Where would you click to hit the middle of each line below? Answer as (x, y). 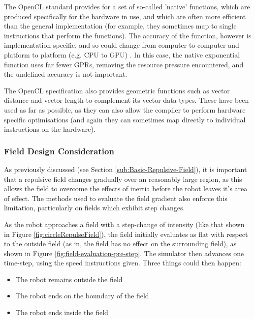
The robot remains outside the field (69, 279)
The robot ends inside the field (62, 312)
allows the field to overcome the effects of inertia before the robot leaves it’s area (126, 188)
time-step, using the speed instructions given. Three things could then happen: (123, 263)
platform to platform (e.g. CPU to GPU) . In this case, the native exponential (122, 54)
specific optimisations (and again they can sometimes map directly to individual (125, 119)
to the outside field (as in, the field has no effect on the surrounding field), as (120, 244)
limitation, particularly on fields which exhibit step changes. (95, 208)
